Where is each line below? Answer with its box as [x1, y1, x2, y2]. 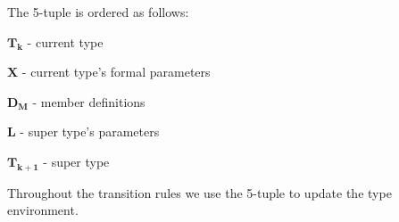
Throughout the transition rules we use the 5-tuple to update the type [7, 183, 392, 201]
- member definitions [32, 92, 145, 111]
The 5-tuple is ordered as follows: [7, 3, 189, 21]
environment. [7, 201, 79, 219]
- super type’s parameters [20, 122, 160, 141]
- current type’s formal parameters [21, 62, 211, 81]
